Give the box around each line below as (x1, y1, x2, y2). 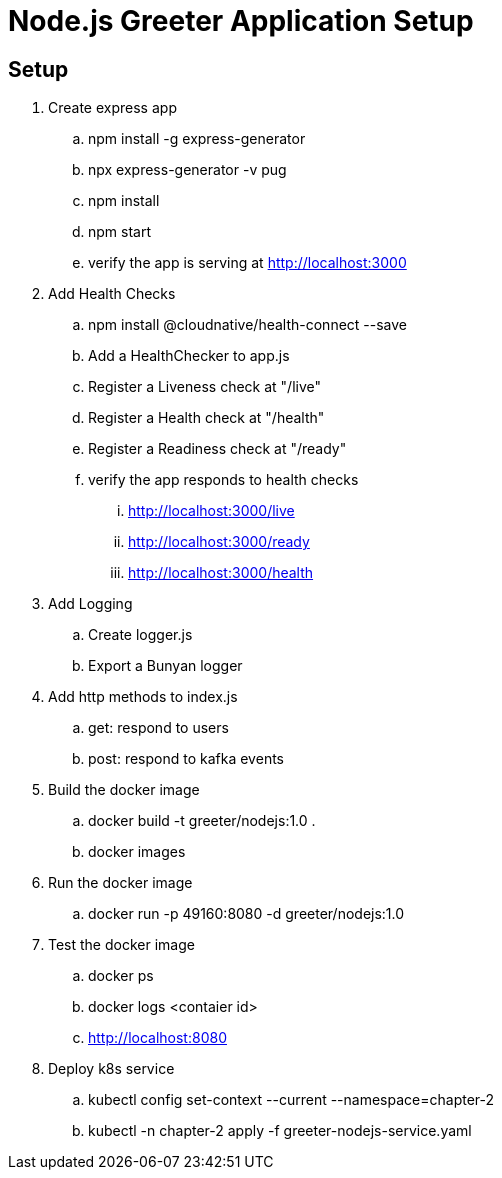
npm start (88, 223, 152, 241)
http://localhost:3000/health (128, 564, 314, 582)
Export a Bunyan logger (88, 657, 243, 675)
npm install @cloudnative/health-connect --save (88, 316, 408, 334)
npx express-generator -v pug (88, 161, 287, 179)
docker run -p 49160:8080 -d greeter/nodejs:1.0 (88, 905, 405, 923)
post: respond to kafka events (88, 750, 284, 768)
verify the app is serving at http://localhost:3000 (88, 254, 407, 272)
